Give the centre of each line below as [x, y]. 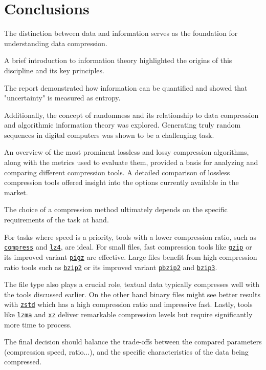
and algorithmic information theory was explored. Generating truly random [123, 125]
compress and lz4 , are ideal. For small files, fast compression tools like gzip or [128, 247]
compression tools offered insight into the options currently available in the [121, 182]
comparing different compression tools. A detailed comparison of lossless [117, 172]
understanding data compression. [56, 43]
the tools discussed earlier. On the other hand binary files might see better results [132, 294]
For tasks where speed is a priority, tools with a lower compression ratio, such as [130, 237]
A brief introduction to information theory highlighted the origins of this [118, 60]
